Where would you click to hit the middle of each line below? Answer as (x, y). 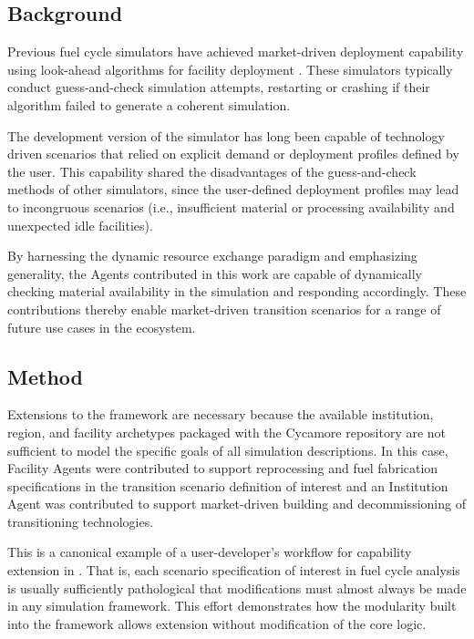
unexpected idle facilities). (80, 225)
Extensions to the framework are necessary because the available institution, (221, 414)
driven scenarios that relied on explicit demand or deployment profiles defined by (233, 154)
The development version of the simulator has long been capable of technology (226, 135)
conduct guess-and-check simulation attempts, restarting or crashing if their (219, 87)
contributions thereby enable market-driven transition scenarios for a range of (224, 309)
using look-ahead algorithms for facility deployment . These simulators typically (230, 69)
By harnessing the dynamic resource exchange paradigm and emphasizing (212, 256)
